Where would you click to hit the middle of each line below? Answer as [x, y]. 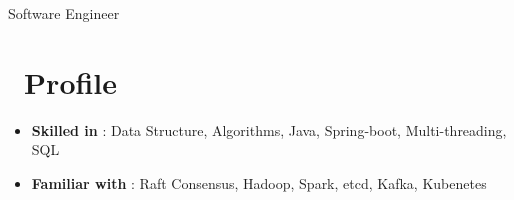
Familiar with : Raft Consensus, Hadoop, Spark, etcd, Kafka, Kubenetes [259, 182]
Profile [71, 81]
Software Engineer [64, 13]
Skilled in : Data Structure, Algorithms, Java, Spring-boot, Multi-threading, [269, 129]
